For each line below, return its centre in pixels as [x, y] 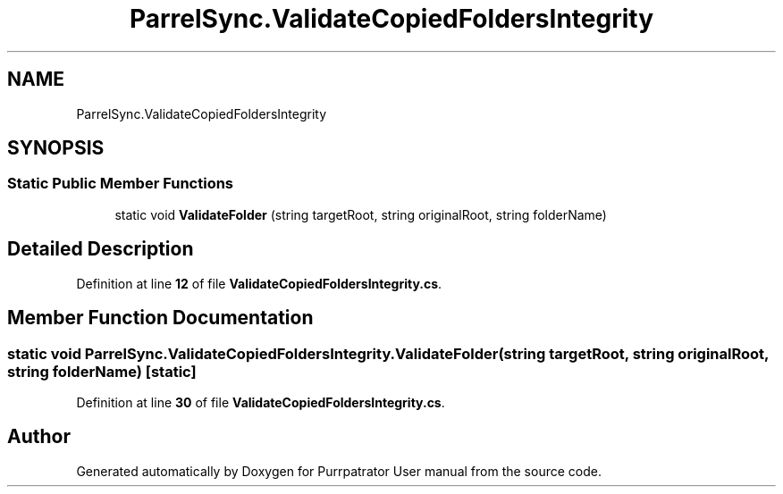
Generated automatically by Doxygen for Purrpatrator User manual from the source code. [339, 471]
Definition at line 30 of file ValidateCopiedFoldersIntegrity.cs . [261, 402]
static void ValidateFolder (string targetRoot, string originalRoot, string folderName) [361, 214]
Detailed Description [101, 249]
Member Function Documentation [160, 318]
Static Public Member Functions [121, 184]
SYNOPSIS [56, 148]
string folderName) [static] [102, 371]
